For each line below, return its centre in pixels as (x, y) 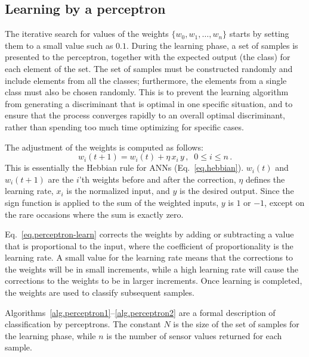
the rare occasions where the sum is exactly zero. (94, 214)
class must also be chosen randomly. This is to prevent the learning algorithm (147, 92)
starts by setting (259, 34)
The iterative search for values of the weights (87, 34)
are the (61, 179)
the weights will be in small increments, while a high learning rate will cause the (152, 269)
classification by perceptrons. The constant (83, 324)
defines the (265, 179)
